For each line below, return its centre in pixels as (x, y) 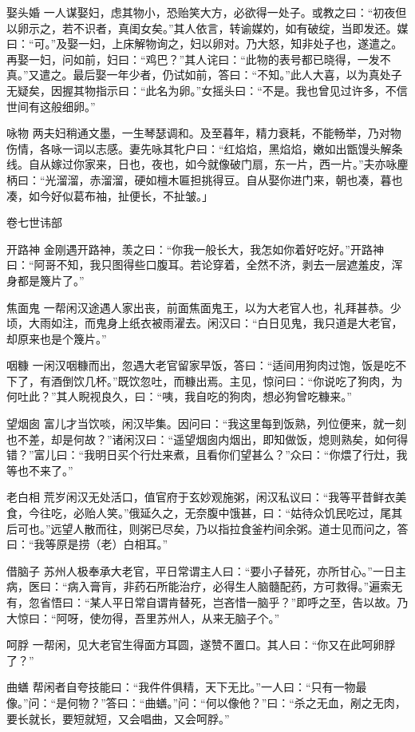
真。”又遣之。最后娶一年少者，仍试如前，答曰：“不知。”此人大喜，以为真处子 (204, 75)
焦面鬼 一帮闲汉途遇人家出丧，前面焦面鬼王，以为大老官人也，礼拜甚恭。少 (204, 307)
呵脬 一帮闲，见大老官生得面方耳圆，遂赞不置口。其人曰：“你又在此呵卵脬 (201, 645)
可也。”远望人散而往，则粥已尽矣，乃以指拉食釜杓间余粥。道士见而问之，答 (213, 528)
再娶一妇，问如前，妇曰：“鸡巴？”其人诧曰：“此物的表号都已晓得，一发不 (199, 59)
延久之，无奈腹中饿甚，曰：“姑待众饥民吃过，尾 (266, 513)
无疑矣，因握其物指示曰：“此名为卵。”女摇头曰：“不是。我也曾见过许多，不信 (207, 90)
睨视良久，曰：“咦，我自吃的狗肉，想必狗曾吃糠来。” (215, 396)
